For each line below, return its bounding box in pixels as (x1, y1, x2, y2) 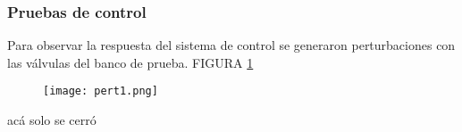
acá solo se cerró (7, 111, 97, 129)
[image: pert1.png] (43, 85, 158, 98)
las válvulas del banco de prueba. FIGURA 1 (7, 53, 254, 71)
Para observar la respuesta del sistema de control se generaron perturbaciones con (7, 36, 456, 54)
